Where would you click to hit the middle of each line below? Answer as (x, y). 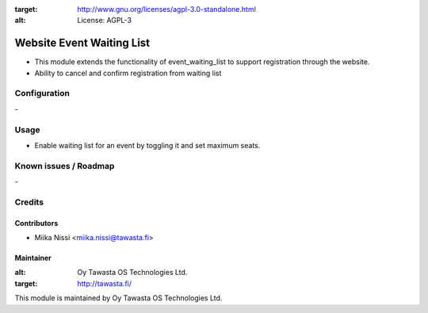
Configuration (42, 94)
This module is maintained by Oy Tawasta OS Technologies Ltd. (118, 298)
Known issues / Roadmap (65, 166)
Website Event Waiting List (82, 43)
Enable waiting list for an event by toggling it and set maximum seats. (147, 145)
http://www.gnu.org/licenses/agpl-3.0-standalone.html (167, 9)
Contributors (36, 223)
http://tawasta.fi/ (105, 283)
